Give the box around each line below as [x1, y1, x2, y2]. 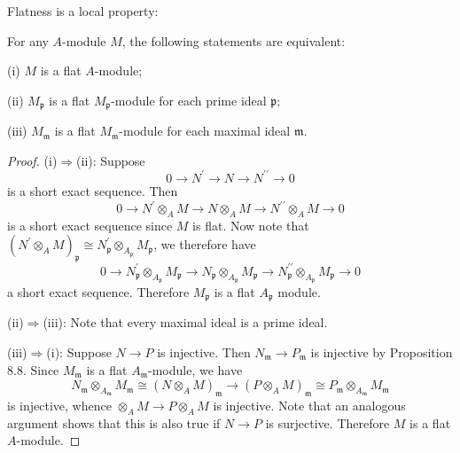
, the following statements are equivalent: [121, 31, 346, 50]
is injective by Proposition [310, 342, 453, 361]
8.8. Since [7, 360, 59, 379]
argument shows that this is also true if [7, 413, 221, 432]
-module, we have [147, 360, 243, 379]
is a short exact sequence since [7, 215, 173, 234]
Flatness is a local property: [7, 2, 159, 20]
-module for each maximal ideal [119, 121, 291, 140]
